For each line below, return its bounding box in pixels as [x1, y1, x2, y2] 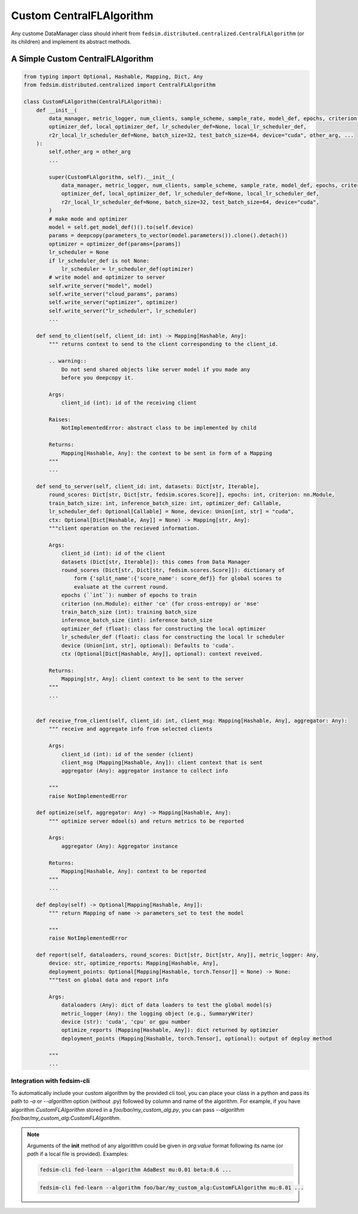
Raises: [48, 416, 72, 423]
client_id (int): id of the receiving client [61, 399, 197, 406]
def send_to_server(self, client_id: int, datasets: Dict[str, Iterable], [36, 483, 260, 490]
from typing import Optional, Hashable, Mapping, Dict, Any [23, 73, 203, 80]
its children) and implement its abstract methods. [11, 38, 131, 45]
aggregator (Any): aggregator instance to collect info [61, 767, 229, 774]
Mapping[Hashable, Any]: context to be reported [61, 868, 206, 875]
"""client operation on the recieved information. [48, 525, 200, 532]
